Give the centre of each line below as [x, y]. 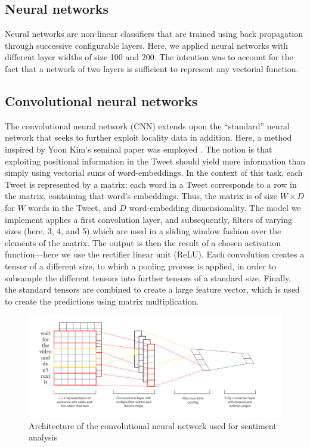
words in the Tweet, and [72, 207]
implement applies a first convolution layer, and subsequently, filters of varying [149, 219]
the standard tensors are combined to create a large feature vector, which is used [152, 289]
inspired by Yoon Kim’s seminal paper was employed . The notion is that [139, 149]
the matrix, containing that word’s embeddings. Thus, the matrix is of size [141, 196]
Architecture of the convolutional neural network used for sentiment [153, 425]
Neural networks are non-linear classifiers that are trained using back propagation [154, 34]
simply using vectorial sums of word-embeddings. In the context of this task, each [154, 173]
